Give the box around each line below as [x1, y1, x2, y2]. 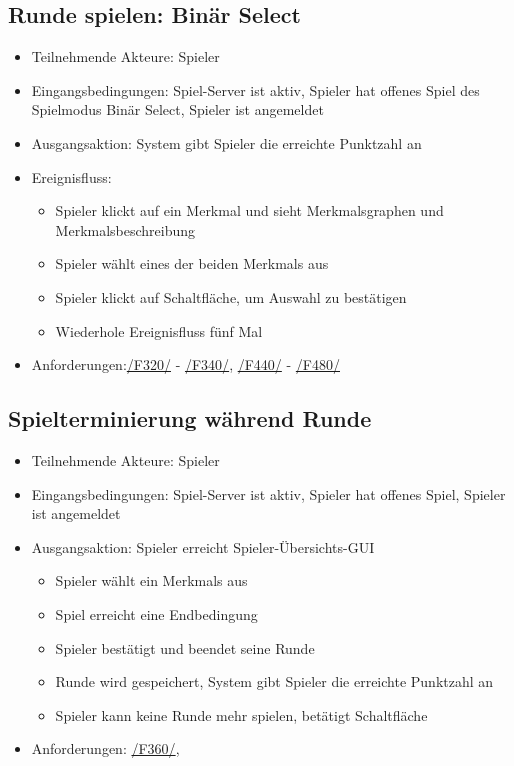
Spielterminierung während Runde [8, 403, 372, 434]
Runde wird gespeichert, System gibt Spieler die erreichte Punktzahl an [55, 671, 494, 692]
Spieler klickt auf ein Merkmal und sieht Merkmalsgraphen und [55, 200, 444, 221]
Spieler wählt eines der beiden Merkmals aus [55, 253, 329, 274]
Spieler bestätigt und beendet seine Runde [55, 637, 315, 658]
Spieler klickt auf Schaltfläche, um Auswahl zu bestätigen [55, 286, 407, 307]
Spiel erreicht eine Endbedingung [55, 603, 258, 624]
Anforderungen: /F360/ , [31, 738, 180, 759]
